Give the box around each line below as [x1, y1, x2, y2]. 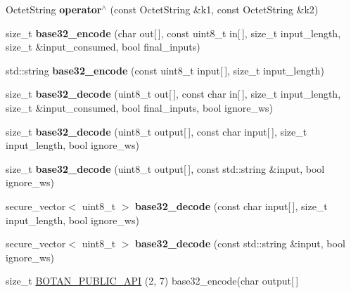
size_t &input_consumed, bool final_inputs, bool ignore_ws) [6, 100, 273, 115]
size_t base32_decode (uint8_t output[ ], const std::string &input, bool [6, 161, 325, 176]
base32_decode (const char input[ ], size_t [135, 198, 328, 213]
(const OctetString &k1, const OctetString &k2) [110, 2, 319, 16]
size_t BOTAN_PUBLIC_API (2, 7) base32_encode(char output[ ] [6, 273, 299, 288]
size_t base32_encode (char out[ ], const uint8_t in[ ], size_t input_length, [6, 25, 341, 40]
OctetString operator [6, 2, 102, 16]
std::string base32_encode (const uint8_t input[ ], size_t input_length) [6, 63, 324, 77]
